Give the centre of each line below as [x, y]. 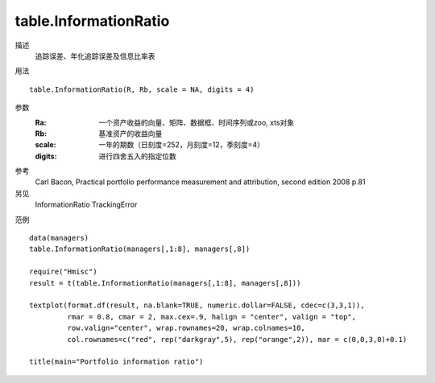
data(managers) [59, 238]
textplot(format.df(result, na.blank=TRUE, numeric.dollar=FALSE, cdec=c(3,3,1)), [197, 305]
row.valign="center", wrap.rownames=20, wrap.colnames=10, [186, 328]
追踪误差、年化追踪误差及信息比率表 [95, 56]
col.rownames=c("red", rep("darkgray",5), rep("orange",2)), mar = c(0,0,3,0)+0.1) [237, 339]
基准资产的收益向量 [130, 134]
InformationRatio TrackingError [86, 204]
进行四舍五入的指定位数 [137, 156]
